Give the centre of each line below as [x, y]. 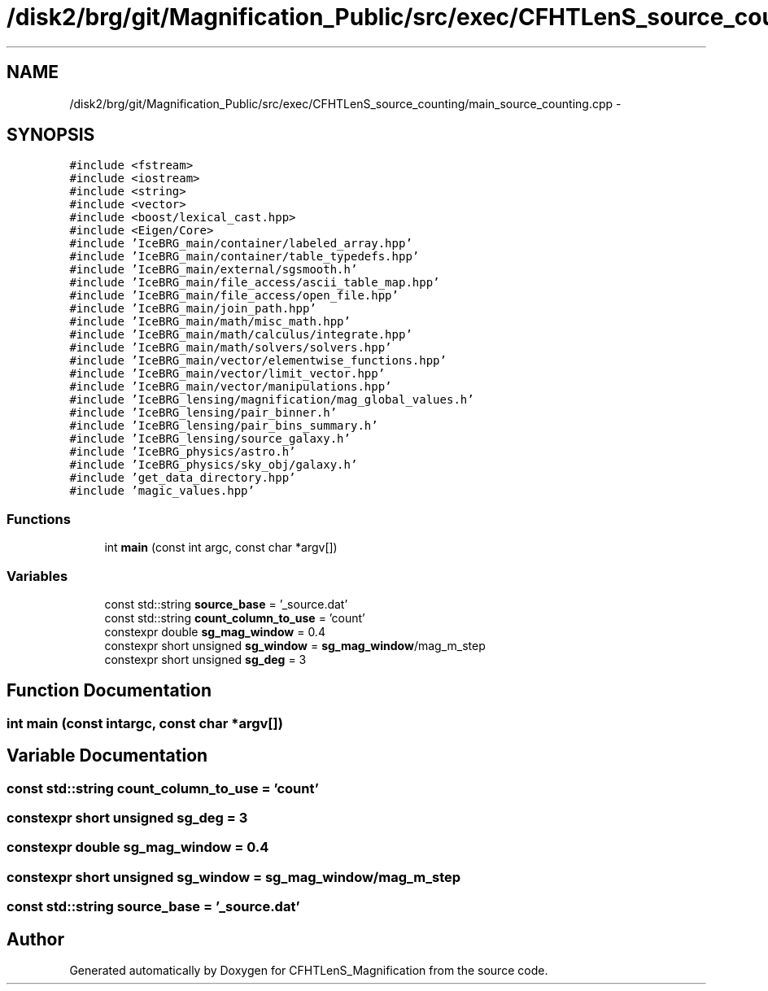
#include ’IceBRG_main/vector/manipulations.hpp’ [231, 387]
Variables [37, 576]
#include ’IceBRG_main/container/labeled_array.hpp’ [241, 244]
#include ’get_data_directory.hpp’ [183, 478]
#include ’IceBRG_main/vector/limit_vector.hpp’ [227, 374]
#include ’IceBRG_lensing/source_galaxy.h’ [210, 439]
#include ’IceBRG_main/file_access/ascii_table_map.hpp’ [255, 283]
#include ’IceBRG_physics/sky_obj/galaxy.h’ [214, 465]
